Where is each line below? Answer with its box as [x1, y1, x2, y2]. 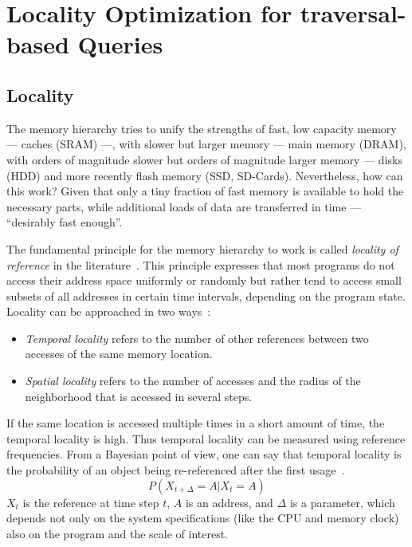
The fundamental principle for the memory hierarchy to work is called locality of [6, 240, 398, 257]
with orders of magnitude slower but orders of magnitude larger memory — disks [6, 151, 402, 167]
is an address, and [185, 494, 273, 510]
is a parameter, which [289, 494, 395, 510]
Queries [77, 28, 163, 61]
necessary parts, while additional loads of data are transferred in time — [6, 198, 362, 214]
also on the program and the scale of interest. [6, 525, 228, 541]
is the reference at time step [22, 494, 159, 510]
